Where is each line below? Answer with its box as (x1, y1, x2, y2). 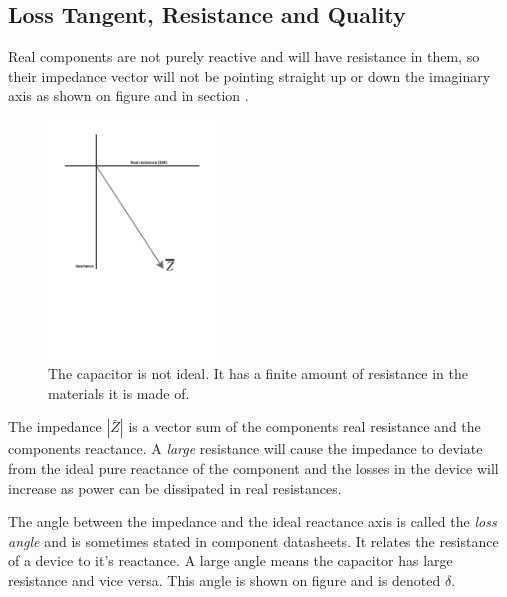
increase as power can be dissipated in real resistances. (8, 477, 342, 498)
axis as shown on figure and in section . (8, 85, 249, 106)
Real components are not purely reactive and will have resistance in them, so (8, 46, 480, 67)
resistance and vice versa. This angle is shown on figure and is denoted (8, 569, 441, 590)
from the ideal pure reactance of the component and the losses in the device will (8, 457, 499, 478)
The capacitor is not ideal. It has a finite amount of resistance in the (48, 363, 468, 384)
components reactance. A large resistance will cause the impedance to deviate (8, 438, 483, 459)
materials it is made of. (48, 382, 190, 403)
